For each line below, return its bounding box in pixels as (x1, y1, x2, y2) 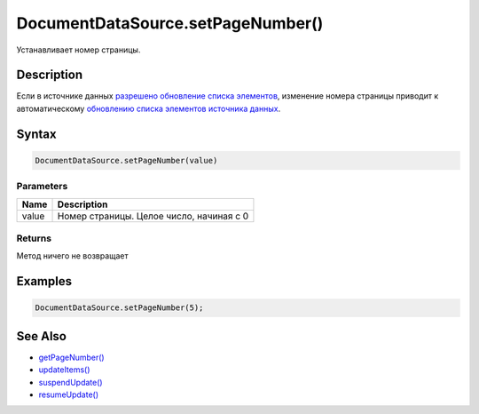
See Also (16, 329, 67, 344)
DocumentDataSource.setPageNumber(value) (35, 155, 218, 165)
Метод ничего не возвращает (16, 251, 129, 261)
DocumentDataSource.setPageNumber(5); (35, 303, 204, 313)
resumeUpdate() (38, 389, 99, 400)
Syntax (16, 126, 57, 141)
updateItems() (38, 364, 90, 375)
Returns (16, 232, 52, 244)
